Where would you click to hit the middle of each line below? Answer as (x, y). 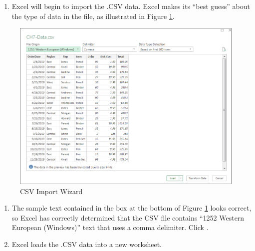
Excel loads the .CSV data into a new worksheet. (87, 244)
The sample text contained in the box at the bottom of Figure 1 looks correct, (131, 208)
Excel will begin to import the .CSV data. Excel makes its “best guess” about (131, 6)
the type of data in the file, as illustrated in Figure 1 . (93, 16)
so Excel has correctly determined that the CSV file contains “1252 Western (128, 217)
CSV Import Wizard (51, 191)
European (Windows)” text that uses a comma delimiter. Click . (110, 227)
